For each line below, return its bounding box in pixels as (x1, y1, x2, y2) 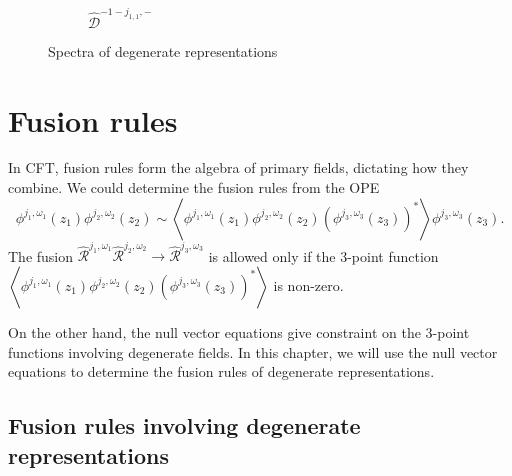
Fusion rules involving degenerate (8, 410, 361, 441)
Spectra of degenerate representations (48, 40, 278, 61)
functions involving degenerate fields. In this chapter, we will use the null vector (8, 341, 498, 362)
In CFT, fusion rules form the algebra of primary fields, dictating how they (8, 157, 469, 178)
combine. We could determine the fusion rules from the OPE (8, 177, 380, 198)
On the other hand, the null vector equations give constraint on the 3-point (8, 321, 470, 342)
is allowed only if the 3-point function (208, 245, 439, 266)
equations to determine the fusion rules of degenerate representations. (8, 361, 435, 382)
